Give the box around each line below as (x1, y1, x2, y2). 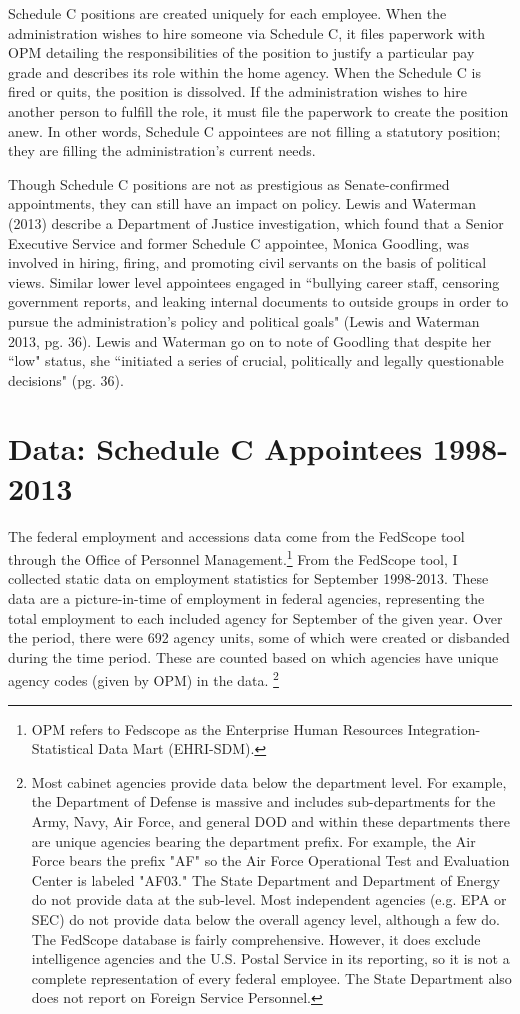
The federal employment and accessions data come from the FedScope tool (8, 525, 465, 546)
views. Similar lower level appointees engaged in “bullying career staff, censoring (8, 271, 500, 292)
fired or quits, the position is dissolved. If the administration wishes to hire (8, 81, 467, 102)
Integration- (407, 718, 481, 739)
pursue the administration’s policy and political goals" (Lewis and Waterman (8, 310, 480, 331)
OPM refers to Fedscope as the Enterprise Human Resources (31, 718, 404, 739)
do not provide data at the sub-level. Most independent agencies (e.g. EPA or (31, 889, 507, 910)
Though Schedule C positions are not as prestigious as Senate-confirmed (8, 173, 450, 194)
